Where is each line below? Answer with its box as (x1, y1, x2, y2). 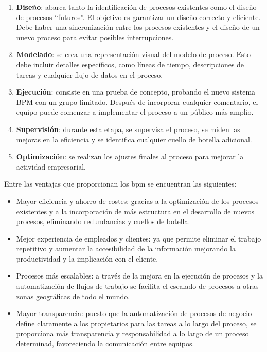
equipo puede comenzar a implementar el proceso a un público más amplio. (16, 106, 254, 117)
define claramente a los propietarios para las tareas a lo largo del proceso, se (16, 318, 257, 328)
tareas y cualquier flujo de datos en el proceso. (16, 69, 163, 80)
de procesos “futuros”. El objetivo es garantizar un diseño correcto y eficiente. (16, 11, 261, 22)
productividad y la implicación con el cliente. (16, 253, 158, 264)
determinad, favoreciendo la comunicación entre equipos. (16, 338, 194, 349)
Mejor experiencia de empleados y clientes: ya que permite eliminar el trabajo (16, 233, 261, 244)
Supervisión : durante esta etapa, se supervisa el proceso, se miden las (16, 123, 240, 134)
